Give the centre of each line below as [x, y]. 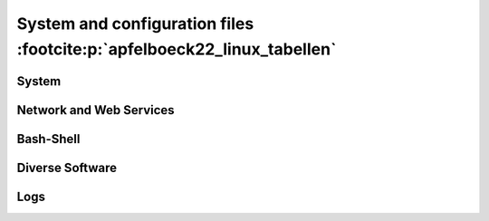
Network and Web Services [96, 110]
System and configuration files [135, 24]
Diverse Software [67, 168]
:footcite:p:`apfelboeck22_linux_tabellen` [177, 49]
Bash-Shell [48, 139]
